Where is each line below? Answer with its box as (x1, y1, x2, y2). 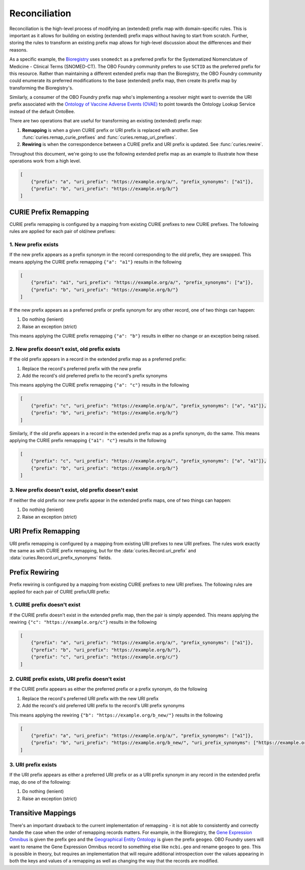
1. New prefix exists (9, 241, 58, 248)
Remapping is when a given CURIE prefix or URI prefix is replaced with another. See (22, 127, 198, 133)
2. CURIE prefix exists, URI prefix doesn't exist (9, 676, 126, 683)
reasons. (9, 46, 28, 53)
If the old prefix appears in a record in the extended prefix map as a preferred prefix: (9, 356, 187, 362)
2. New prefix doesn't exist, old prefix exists (9, 345, 120, 352)
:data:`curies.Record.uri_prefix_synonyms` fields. (9, 555, 112, 561)
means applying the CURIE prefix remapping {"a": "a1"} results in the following (9, 259, 182, 265)
